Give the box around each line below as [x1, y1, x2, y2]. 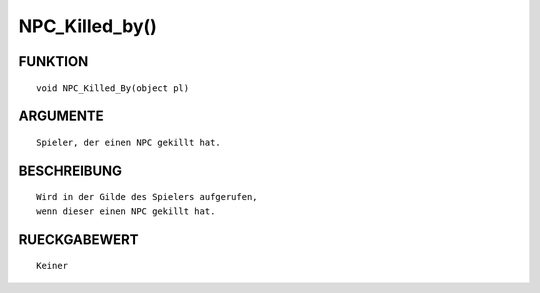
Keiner [36, 260, 69, 272]
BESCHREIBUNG [18, 162, 123, 179]
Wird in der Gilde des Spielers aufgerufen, [36, 191, 259, 203]
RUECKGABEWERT [18, 231, 139, 248]
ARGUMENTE [18, 108, 104, 125]
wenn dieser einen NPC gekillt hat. [36, 205, 216, 217]
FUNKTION [18, 53, 89, 70]
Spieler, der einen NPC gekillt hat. [36, 136, 222, 148]
